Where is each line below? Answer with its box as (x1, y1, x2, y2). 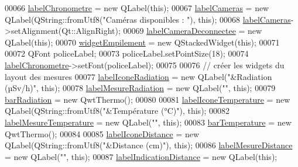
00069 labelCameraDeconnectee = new (123, 25, 262, 37)
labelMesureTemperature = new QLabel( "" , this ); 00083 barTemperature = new (5, 116, 292, 128)
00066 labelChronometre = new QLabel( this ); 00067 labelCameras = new (5, 2, 269, 13)
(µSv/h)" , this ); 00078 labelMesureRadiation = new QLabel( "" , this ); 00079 (5, 82, 276, 94)
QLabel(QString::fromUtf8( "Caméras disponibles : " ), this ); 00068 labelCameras (5, 13, 291, 25)
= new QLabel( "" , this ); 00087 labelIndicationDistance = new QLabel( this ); (5, 150, 278, 162)
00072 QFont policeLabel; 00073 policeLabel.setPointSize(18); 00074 (5, 47, 249, 60)
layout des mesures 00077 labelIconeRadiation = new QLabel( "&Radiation (5, 70, 272, 82)
